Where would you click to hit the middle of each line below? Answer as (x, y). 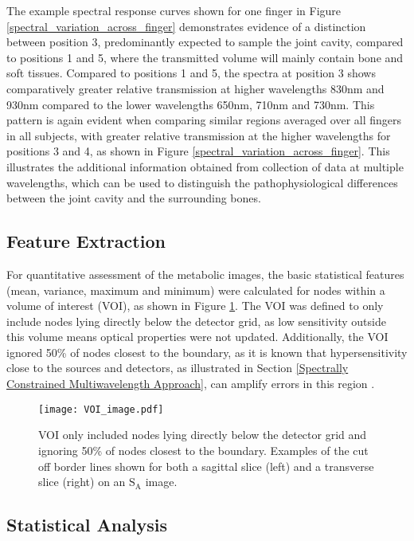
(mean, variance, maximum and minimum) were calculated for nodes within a (196, 290)
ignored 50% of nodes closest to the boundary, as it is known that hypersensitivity (207, 352)
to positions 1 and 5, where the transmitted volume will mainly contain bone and (205, 57)
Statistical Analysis (87, 525)
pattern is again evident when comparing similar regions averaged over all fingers (204, 120)
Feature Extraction (86, 241)
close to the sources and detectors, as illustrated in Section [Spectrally (178, 368)
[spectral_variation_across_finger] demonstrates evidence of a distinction (186, 26)
